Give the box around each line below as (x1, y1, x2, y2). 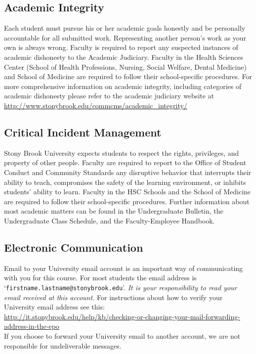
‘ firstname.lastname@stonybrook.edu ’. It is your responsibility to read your (4, 282, 237, 292)
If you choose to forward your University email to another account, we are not (4, 330, 241, 341)
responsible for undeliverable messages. (4, 340, 122, 351)
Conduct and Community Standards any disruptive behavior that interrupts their (4, 167, 252, 177)
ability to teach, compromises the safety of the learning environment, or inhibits (4, 177, 246, 187)
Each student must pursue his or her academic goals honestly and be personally (4, 23, 246, 33)
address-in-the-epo (4, 321, 59, 331)
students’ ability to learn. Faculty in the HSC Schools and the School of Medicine (4, 186, 251, 197)
